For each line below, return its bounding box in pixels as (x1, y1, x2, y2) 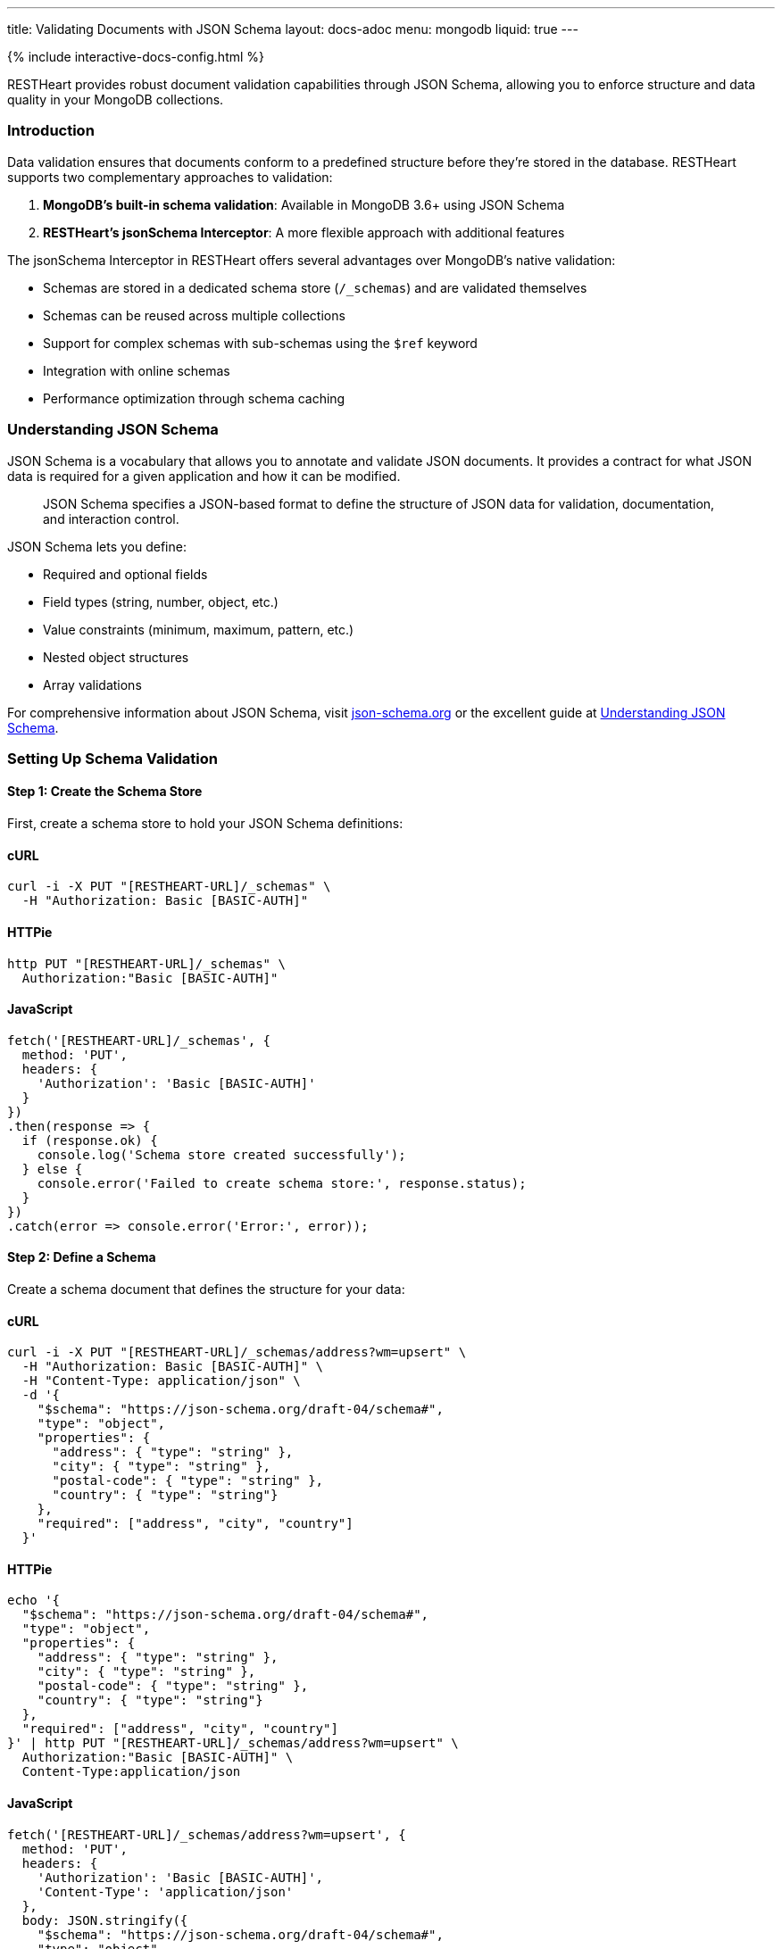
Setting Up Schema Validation (7, 749, 218, 767)
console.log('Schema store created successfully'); (37, 1147, 406, 1162)
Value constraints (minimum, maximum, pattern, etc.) (43, 621, 354, 637)
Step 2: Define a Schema (7, 1249, 156, 1265)
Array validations (43, 676, 142, 693)
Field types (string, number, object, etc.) (43, 593, 279, 610)
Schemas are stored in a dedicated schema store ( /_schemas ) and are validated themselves (43, 279, 587, 295)
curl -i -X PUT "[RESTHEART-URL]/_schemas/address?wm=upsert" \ (7, 1345, 467, 1360)
